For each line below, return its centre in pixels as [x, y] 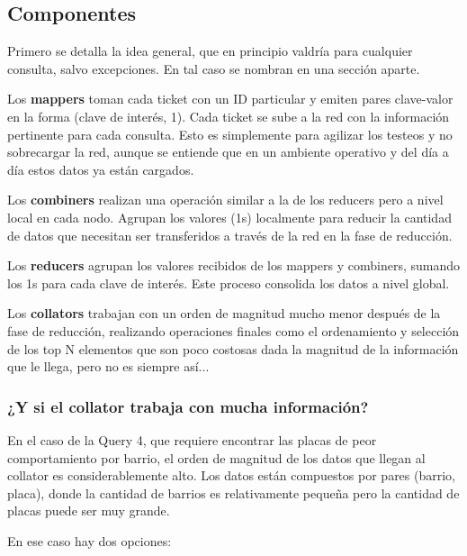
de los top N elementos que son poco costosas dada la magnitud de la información [233, 348]
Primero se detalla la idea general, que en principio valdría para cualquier [210, 51]
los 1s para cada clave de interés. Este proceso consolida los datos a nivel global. [229, 283]
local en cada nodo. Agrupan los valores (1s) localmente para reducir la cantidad [229, 217]
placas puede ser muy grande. [89, 510]
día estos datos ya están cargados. [101, 169]
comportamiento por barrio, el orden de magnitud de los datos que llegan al [216, 457]
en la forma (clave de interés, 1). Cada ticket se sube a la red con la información [229, 116]
